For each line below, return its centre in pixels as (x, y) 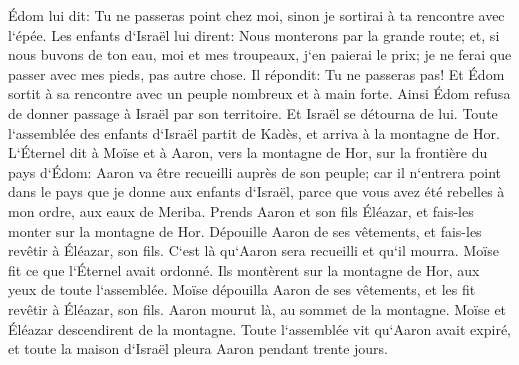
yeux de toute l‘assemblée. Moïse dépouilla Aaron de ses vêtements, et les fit (242, 289)
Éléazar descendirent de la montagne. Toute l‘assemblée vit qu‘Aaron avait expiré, (260, 328)
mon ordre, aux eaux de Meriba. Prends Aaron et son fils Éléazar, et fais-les (241, 210)
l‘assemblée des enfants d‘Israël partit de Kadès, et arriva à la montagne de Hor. (254, 132)
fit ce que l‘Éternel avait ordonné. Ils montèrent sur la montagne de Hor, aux (244, 269)
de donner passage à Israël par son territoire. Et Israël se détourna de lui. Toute (253, 112)
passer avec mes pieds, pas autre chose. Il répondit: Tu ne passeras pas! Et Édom (256, 73)
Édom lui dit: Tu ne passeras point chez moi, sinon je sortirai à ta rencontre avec (256, 15)
